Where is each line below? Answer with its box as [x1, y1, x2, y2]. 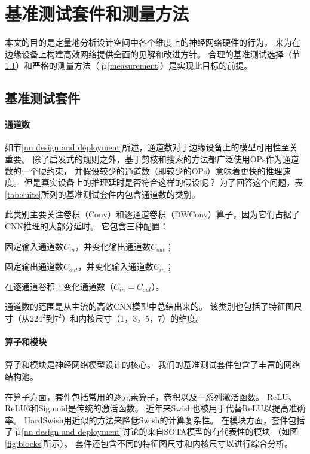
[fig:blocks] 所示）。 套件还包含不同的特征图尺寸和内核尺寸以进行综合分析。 [5, 437, 293, 449]
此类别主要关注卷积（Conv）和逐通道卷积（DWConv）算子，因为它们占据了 [5, 208, 300, 220]
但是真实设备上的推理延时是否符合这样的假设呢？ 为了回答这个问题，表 [24, 176, 303, 189]
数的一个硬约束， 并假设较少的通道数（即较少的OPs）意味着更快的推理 [5, 164, 283, 177]
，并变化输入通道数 [78, 260, 154, 273]
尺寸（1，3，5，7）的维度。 [95, 312, 204, 325]
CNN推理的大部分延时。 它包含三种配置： [5, 220, 168, 232]
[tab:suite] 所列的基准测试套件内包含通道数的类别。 [5, 187, 200, 200]
